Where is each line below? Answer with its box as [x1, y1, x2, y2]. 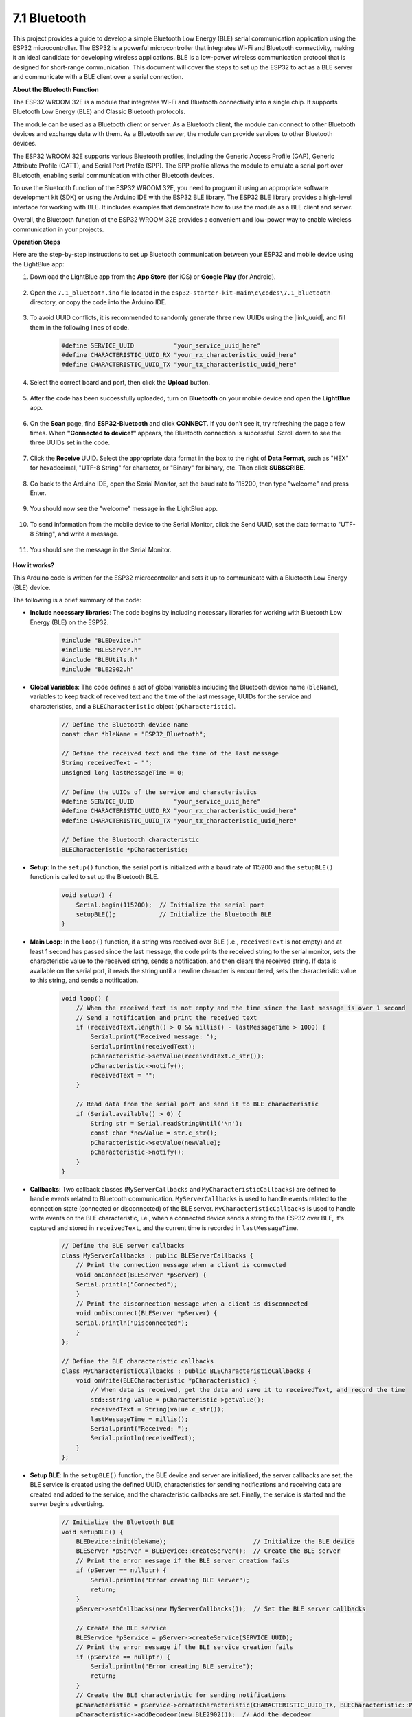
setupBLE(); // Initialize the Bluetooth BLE [76, 911, 272, 918]
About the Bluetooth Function [12, 85, 99, 93]
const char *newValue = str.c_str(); [90, 1129, 218, 1137]
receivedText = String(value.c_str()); [90, 1405, 225, 1413]
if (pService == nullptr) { [76, 1652, 171, 1661]
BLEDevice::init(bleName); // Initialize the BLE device [76, 1538, 355, 1545]
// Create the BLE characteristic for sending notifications [76, 1692, 286, 1699]
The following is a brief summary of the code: [12, 596, 142, 604]
